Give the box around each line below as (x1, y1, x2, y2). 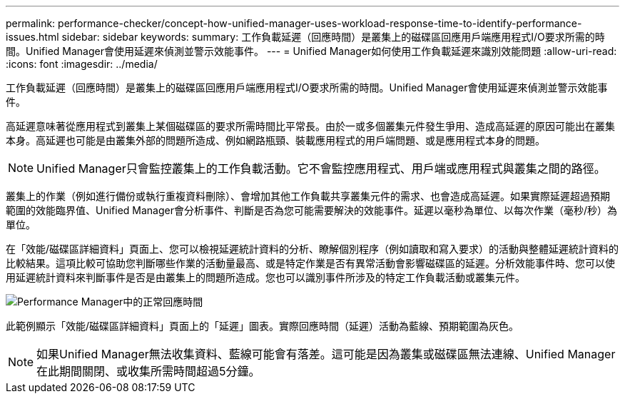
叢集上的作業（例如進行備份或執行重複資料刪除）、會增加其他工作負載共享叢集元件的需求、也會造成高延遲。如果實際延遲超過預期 (6, 190, 610, 202)
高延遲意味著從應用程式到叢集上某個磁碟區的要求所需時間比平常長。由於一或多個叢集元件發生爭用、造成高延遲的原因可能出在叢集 (6, 120, 615, 132)
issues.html (6, 31, 59, 43)
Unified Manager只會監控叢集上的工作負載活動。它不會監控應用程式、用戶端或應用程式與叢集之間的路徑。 (36, 161, 606, 176)
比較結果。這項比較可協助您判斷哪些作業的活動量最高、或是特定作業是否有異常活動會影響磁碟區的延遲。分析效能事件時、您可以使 (6, 257, 615, 269)
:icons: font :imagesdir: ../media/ (6, 58, 158, 70)
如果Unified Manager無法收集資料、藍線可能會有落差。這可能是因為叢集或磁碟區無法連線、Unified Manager (36, 347, 616, 361)
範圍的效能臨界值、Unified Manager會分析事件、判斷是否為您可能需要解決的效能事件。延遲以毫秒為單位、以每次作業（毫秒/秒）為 (6, 204, 618, 216)
